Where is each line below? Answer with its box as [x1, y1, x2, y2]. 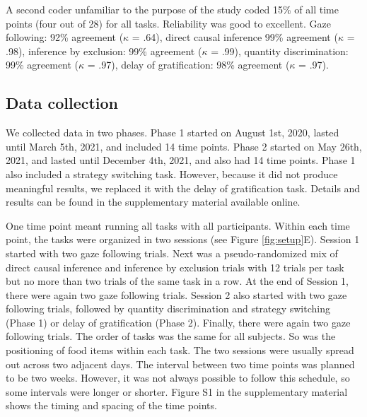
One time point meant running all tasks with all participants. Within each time [6, 218, 350, 233]
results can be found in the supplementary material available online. [6, 194, 301, 209]
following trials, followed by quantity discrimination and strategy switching [6, 301, 330, 316]
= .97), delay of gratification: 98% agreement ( [87, 57, 290, 72]
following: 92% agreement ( [6, 30, 124, 45]
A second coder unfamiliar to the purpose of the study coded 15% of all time [6, 2, 339, 16]
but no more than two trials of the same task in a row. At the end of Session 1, [6, 274, 349, 288]
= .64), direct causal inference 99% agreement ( [132, 30, 338, 45]
